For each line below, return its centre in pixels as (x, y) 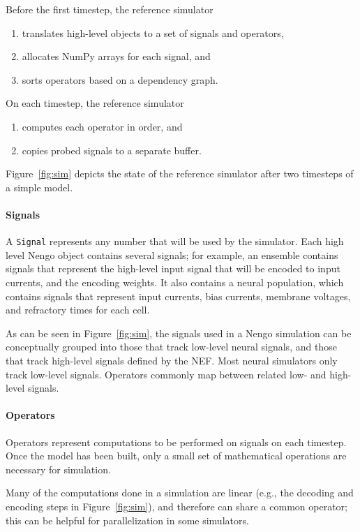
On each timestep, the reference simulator (95, 103)
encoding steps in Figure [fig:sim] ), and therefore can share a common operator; (177, 506)
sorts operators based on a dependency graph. (120, 79)
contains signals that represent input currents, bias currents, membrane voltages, (178, 296)
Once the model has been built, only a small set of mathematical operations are (176, 456)
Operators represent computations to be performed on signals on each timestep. (176, 442)
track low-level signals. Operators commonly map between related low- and (166, 374)
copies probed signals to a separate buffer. (112, 150)
